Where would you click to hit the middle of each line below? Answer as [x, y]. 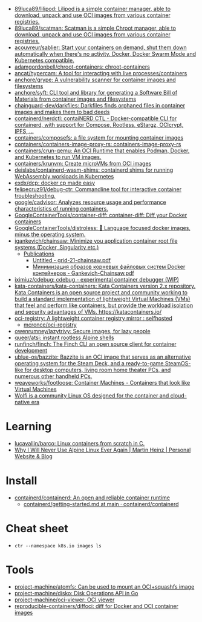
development [31, 350]
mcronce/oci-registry [50, 325]
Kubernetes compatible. [44, 60]
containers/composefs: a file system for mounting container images [99, 138]
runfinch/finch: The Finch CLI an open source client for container [95, 344]
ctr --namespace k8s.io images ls [58, 546]
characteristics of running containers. [61, 208]
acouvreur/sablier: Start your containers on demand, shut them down [100, 47]
